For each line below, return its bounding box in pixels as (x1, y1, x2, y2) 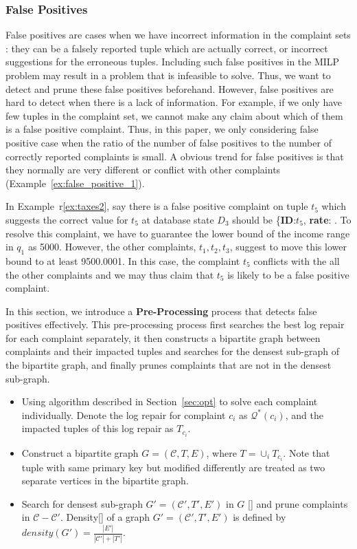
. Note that (283, 445, 330, 460)
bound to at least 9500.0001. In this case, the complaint (5, 253, 240, 268)
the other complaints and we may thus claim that (5, 267, 214, 281)
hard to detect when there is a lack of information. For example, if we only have (5, 95, 343, 109)
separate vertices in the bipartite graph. (21, 473, 189, 488)
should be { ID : (232, 212, 297, 226)
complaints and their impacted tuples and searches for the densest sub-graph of (5, 344, 340, 358)
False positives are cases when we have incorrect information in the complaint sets (5, 28, 351, 42)
